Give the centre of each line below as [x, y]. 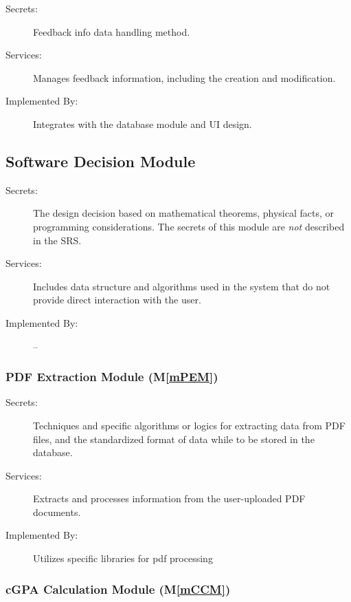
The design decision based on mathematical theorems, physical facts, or [184, 213]
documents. [57, 512]
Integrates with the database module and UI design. [143, 123]
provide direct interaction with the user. [117, 300]
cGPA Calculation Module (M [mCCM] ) [118, 589]
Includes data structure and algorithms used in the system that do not [182, 286]
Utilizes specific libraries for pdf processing [123, 558]
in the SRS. [57, 240]
